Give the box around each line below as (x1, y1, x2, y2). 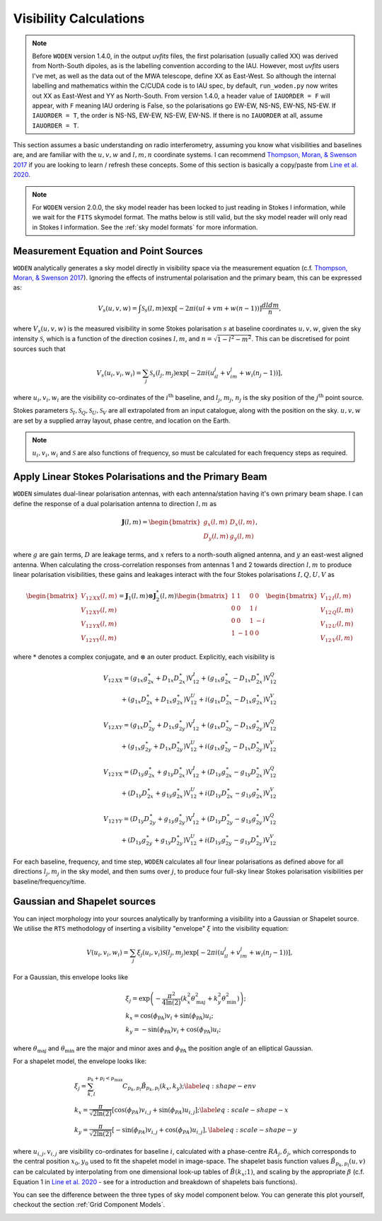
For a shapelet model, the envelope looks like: (13, 1057, 147, 1065)
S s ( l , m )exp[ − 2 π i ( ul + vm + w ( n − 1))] (141, 304, 262, 314)
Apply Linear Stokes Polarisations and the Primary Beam (13, 471, 267, 483)
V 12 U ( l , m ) (320, 620, 354, 630)
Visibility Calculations (13, 11, 145, 26)
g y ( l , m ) (229, 532, 254, 541)
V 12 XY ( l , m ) (80, 606, 117, 616)
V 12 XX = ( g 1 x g (103, 674, 148, 684)
